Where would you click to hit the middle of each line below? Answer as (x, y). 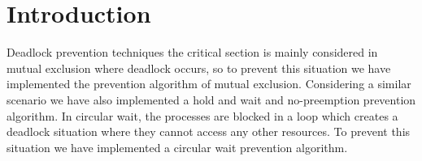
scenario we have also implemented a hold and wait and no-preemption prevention (211, 99)
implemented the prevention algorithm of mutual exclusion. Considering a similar (209, 84)
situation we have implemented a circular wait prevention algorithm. (177, 147)
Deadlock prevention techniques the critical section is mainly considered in (192, 52)
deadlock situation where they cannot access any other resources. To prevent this (209, 131)
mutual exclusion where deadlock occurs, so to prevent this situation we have (199, 68)
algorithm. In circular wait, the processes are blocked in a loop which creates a (202, 115)
